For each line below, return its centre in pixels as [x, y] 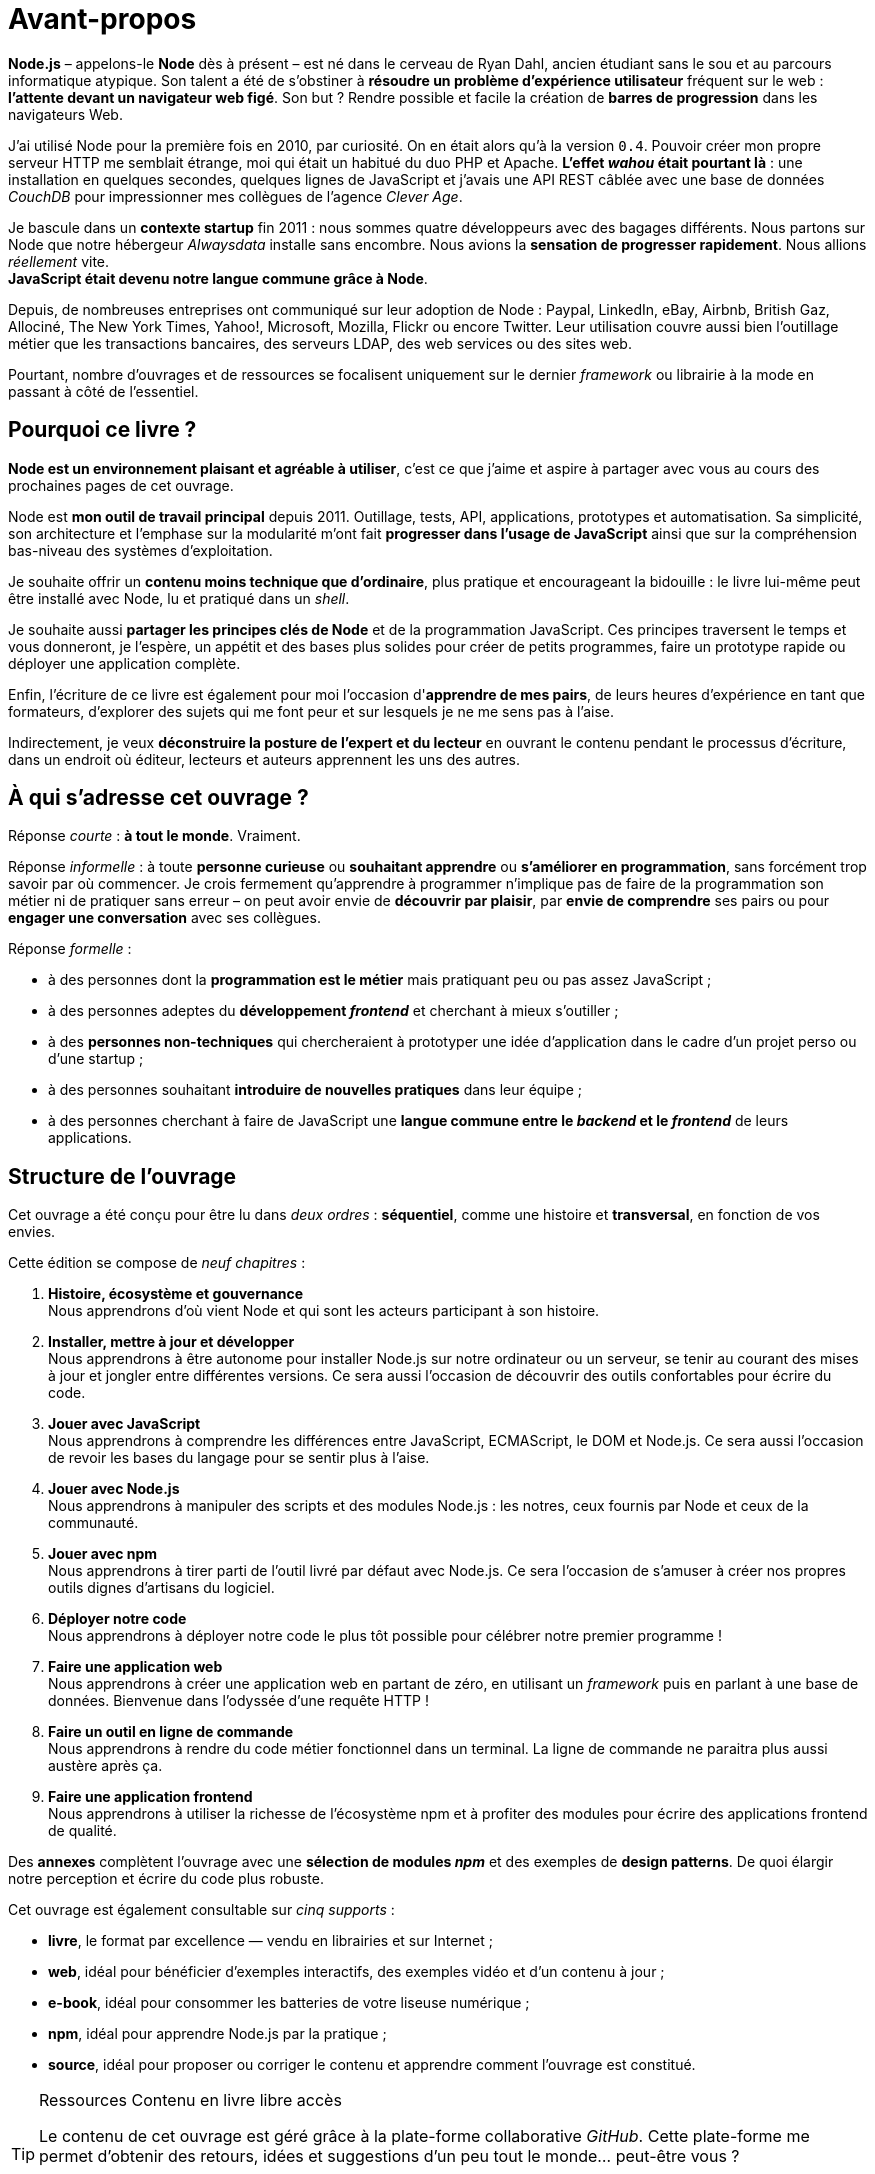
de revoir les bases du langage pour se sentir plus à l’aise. [239, 1458]
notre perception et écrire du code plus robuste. [166, 1879]
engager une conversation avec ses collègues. [164, 918]
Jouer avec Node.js [114, 1489]
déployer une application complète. [124, 663]
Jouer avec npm [103, 1554]
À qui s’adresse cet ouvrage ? [158, 798]
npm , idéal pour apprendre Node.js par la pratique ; [217, 2034]
